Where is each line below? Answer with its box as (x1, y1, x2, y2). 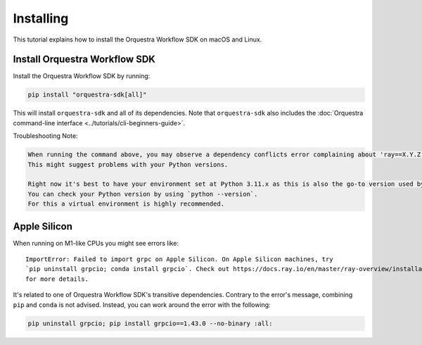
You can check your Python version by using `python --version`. (27, 190, 258, 198)
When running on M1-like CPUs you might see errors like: (13, 239, 179, 247)
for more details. (25, 275, 89, 283)
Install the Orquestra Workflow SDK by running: (13, 72, 151, 80)
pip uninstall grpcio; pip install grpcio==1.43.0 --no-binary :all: (27, 319, 273, 327)
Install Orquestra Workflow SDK (13, 54, 156, 65)
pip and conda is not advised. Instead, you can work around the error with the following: (13, 300, 271, 309)
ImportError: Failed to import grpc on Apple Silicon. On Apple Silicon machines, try (25, 256, 333, 263)
